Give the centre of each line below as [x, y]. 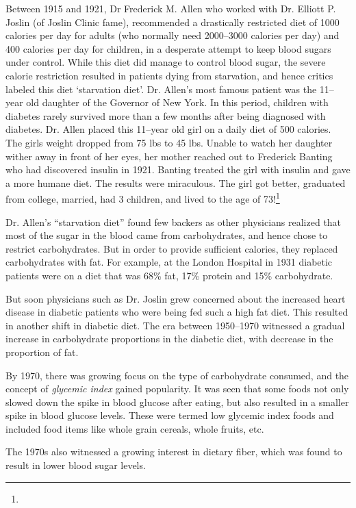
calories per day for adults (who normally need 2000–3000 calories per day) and [173, 35]
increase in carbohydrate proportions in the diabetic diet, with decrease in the [169, 339]
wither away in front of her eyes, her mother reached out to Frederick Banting [169, 156]
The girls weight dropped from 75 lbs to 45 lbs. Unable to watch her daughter [169, 142]
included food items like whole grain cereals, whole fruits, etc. [135, 428]
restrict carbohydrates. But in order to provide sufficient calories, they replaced [172, 248]
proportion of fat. [42, 352]
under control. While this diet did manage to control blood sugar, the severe [166, 62]
